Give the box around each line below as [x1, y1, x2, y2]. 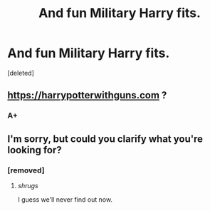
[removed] [7, 165, 45, 175]
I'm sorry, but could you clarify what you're [7, 133, 204, 145]
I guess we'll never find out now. [17, 195, 112, 204]
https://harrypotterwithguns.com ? [7, 89, 167, 101]
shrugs [17, 181, 38, 190]
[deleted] [7, 68, 34, 77]
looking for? [7, 144, 62, 156]
